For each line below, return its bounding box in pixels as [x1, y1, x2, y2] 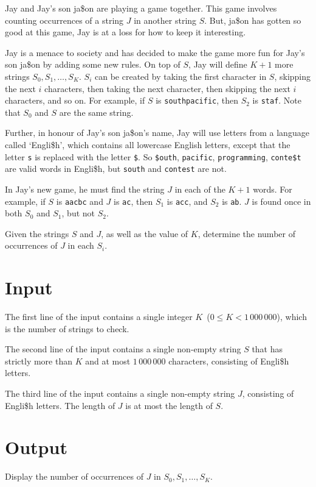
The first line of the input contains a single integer [5, 310, 193, 323]
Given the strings [5, 227, 69, 240]
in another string [134, 13, 197, 26]
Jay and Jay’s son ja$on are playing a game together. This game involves [5, 2, 277, 14]
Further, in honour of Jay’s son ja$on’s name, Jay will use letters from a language [5, 126, 309, 139]
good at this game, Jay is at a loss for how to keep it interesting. [5, 26, 246, 38]
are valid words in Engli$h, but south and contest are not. [5, 162, 227, 175]
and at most [85, 354, 131, 367]
